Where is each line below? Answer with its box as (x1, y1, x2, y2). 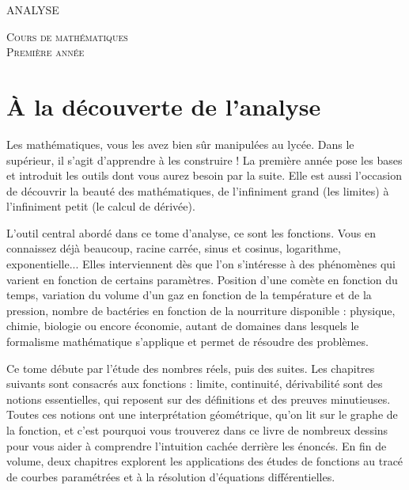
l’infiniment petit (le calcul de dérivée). (6, 198, 195, 215)
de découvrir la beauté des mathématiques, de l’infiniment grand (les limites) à (6, 182, 389, 199)
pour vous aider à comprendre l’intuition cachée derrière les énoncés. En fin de (6, 437, 387, 454)
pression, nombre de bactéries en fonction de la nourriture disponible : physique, (6, 302, 396, 318)
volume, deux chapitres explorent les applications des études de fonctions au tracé (6, 453, 403, 469)
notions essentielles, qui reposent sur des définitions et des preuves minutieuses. (6, 390, 391, 407)
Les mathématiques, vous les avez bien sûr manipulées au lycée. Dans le (6, 135, 354, 152)
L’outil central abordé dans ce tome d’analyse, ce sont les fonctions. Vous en (6, 224, 376, 241)
